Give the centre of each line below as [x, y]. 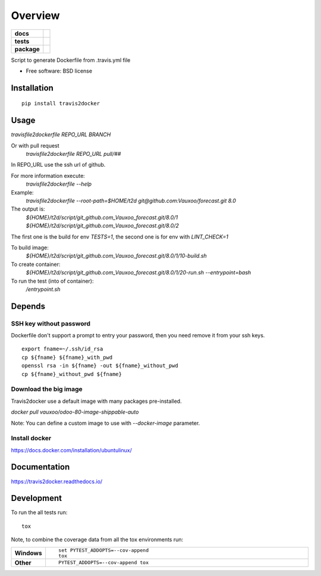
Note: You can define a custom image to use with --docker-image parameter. [106, 423]
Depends [28, 306]
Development [37, 498]
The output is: [28, 209]
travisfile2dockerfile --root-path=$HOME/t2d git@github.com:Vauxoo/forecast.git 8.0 [131, 201]
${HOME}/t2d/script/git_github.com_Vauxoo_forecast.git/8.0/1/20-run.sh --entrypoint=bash [139, 273]
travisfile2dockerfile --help [59, 184]
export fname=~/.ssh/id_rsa [62, 349]
